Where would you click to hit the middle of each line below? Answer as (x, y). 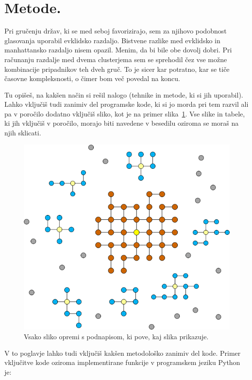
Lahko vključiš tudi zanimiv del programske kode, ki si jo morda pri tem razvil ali (126, 104)
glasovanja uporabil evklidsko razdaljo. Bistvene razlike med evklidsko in (112, 40)
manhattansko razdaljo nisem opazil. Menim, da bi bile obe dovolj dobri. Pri (118, 50)
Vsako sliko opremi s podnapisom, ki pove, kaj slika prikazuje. (116, 336)
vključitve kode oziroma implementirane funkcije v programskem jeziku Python (122, 362)
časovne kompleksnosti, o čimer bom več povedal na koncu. (92, 78)
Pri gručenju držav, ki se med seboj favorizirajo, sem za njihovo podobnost (116, 31)
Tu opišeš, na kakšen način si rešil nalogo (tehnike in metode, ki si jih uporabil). (124, 94)
